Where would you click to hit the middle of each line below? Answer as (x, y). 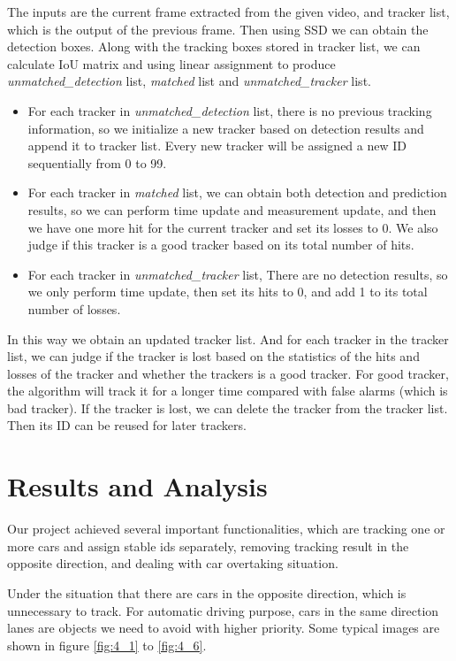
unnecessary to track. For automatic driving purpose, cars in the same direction (223, 610)
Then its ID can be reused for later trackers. (127, 425)
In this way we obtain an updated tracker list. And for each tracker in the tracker (228, 338)
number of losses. (74, 308)
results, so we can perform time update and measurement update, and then (232, 209)
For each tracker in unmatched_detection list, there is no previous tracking (230, 110)
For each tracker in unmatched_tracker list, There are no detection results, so (238, 274)
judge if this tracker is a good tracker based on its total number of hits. (221, 245)
